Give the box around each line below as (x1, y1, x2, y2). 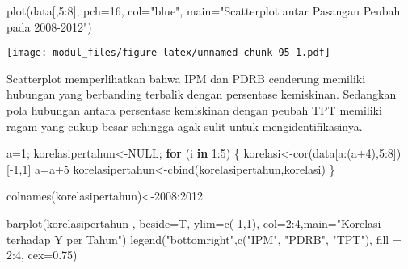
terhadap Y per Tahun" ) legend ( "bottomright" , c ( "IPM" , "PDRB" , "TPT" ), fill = (6, 230, 402, 247)
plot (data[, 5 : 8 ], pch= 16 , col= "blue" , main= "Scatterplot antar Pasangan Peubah (6, 2, 401, 19)
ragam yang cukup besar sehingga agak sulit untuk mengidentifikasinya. (6, 117, 363, 134)
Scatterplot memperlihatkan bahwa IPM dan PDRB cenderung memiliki (6, 69, 366, 86)
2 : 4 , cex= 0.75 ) (6, 246, 78, 263)
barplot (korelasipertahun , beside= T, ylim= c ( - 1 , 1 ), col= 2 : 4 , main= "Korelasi (6, 215, 381, 231)
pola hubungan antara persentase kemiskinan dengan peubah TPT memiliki (6, 102, 382, 119)
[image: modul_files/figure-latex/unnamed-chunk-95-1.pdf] (6, 47, 330, 59)
